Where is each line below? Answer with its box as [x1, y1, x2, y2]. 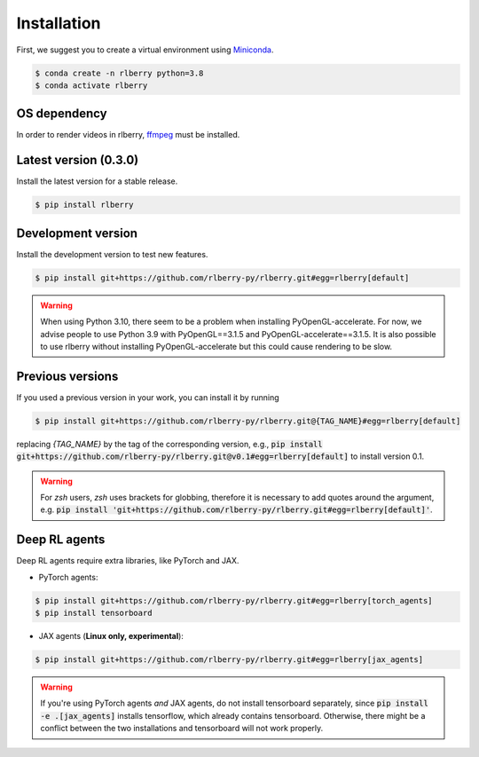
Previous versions [16, 368, 119, 383]
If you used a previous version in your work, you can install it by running [16, 391, 279, 403]
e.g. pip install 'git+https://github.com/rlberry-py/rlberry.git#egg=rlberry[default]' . [40, 504, 434, 515]
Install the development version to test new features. [16, 248, 208, 259]
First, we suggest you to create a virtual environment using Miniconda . [16, 44, 274, 55]
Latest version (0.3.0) [16, 153, 139, 168]
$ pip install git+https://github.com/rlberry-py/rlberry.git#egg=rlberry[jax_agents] [35, 655, 424, 665]
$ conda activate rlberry [35, 80, 148, 91]
